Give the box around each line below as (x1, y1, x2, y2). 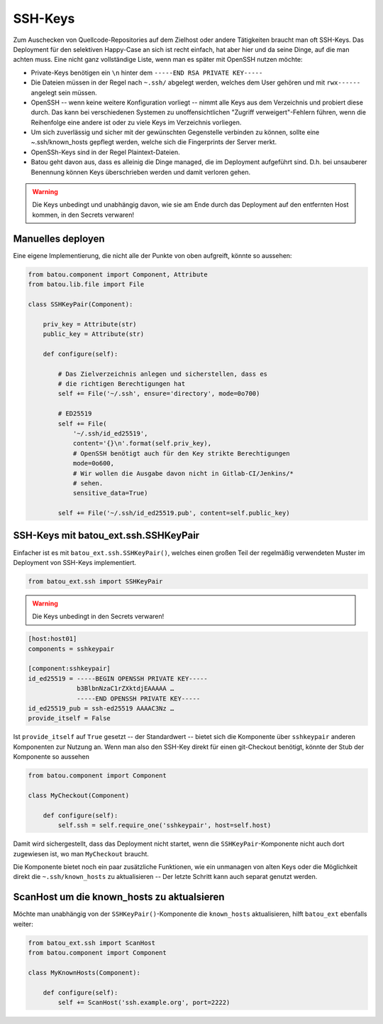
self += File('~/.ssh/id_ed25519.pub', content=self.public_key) (57, 509, 290, 517)
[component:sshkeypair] (28, 664, 111, 673)
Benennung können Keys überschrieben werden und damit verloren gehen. (30, 168, 251, 176)
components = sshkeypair (28, 645, 115, 653)
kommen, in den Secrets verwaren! (32, 210, 135, 219)
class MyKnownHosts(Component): (28, 969, 141, 976)
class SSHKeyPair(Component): (28, 300, 133, 308)
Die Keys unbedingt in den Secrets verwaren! (32, 612, 165, 621)
